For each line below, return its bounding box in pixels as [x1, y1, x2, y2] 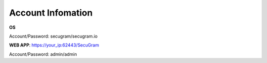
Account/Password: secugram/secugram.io [9, 33, 98, 39]
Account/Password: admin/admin [9, 51, 77, 57]
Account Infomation [9, 7, 93, 18]
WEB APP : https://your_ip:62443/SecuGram [9, 42, 99, 48]
